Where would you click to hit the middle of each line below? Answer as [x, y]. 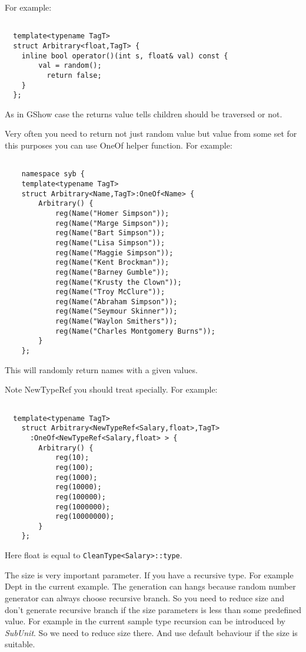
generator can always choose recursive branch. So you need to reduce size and [144, 597]
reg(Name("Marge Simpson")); [112, 223]
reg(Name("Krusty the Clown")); [118, 282]
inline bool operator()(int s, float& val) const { [125, 56]
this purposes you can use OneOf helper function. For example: [119, 145]
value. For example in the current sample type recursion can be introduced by [145, 621]
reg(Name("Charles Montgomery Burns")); [135, 331]
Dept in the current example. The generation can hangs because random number [150, 586]
